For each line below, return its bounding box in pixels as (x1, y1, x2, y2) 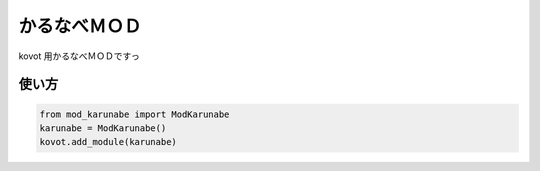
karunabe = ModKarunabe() (39, 122, 167, 134)
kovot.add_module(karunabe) (39, 136, 177, 148)
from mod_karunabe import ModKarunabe (39, 108, 230, 120)
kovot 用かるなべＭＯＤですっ (18, 50, 140, 62)
